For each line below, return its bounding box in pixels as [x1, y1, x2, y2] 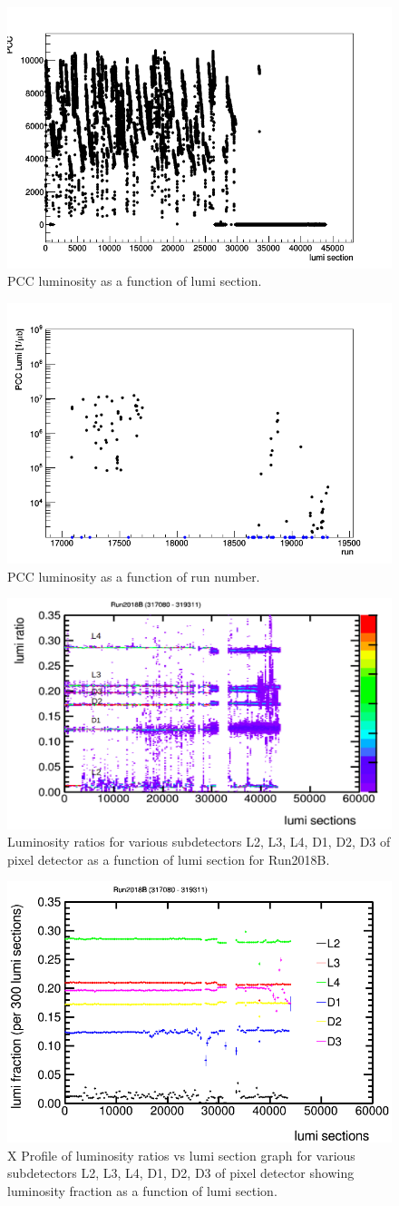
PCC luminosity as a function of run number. [7, 566, 260, 585]
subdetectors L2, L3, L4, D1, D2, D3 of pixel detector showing [7, 1163, 355, 1182]
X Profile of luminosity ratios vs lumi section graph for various [7, 1145, 355, 1164]
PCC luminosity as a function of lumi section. [7, 271, 262, 290]
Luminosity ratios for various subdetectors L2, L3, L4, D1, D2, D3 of [7, 832, 391, 851]
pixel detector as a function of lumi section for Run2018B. [7, 849, 330, 868]
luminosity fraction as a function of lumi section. [7, 1181, 277, 1200]
